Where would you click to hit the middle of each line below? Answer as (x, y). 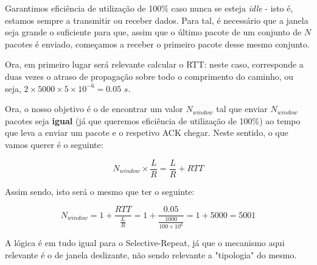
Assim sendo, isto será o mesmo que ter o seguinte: (100, 191)
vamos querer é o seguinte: (54, 144)
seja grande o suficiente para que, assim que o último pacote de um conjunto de (153, 32)
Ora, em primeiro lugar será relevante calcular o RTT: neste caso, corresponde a (154, 64)
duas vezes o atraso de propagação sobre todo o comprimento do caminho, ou (149, 76)
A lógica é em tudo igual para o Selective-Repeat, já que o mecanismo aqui (145, 243)
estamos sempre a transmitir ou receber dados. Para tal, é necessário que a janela (157, 20)
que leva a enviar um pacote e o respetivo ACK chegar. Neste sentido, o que (147, 132)
